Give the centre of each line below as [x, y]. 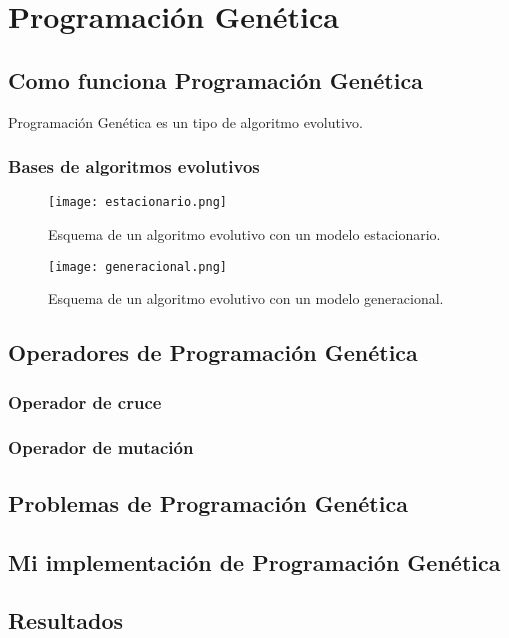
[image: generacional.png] [137, 266]
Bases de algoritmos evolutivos [134, 166]
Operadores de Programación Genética [213, 352]
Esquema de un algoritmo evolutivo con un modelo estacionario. [244, 234]
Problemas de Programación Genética [208, 502]
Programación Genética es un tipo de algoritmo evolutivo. [185, 121]
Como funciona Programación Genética [215, 79]
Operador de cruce [85, 401]
